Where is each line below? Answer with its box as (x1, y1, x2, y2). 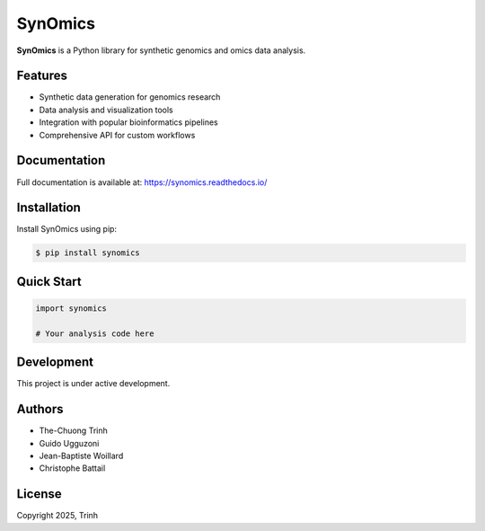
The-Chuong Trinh (39, 425, 108, 436)
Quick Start (16, 274, 82, 289)
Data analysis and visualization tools (39, 104, 174, 115)
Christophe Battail (39, 463, 106, 473)
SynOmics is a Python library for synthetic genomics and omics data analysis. (16, 45, 306, 56)
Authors (16, 402, 64, 417)
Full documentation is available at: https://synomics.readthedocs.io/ (16, 176, 268, 188)
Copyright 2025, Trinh (16, 510, 99, 521)
